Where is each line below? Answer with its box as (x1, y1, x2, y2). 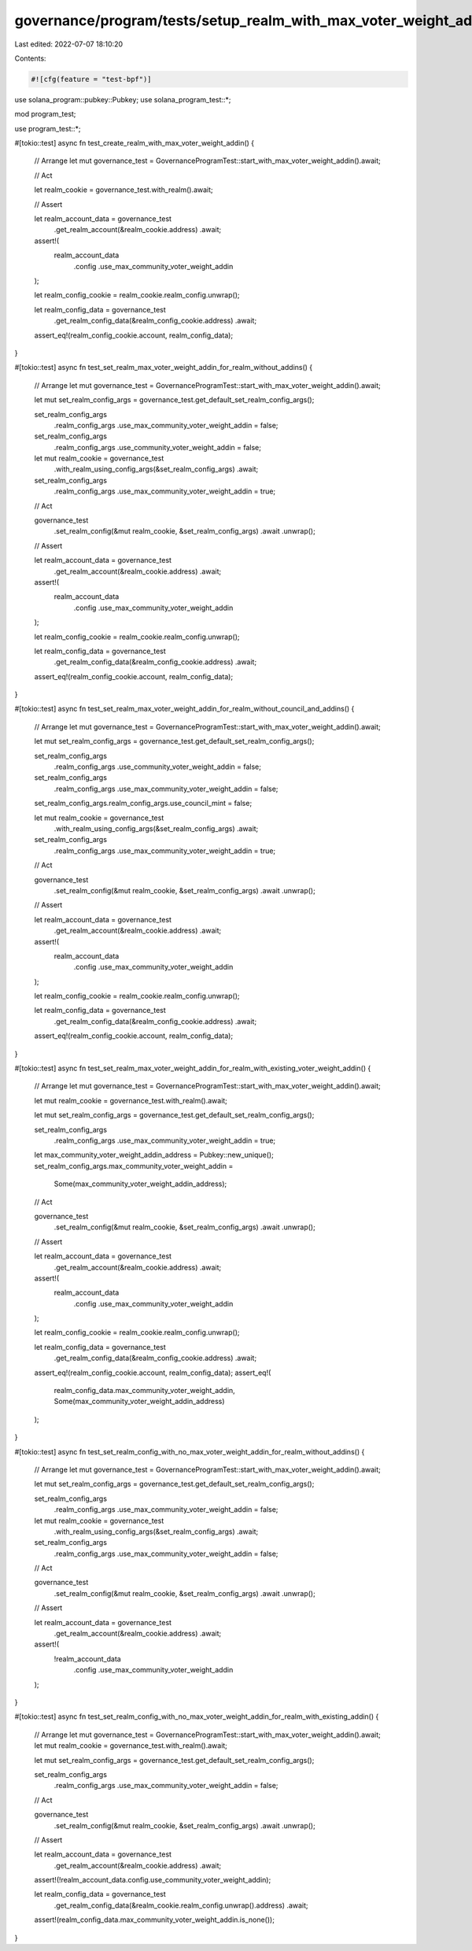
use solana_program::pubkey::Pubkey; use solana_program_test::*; (14, 94, 231, 104)
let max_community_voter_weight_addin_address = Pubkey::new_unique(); (34, 1150, 275, 1160)
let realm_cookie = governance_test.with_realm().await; (34, 185, 214, 194)
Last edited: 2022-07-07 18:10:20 (14, 39, 124, 49)
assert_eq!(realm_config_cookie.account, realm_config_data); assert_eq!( (34, 1368, 271, 1377)
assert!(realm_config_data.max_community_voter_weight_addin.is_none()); (34, 1915, 275, 1924)
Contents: (14, 54, 46, 63)
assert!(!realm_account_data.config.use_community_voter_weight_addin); (34, 1875, 271, 1885)
